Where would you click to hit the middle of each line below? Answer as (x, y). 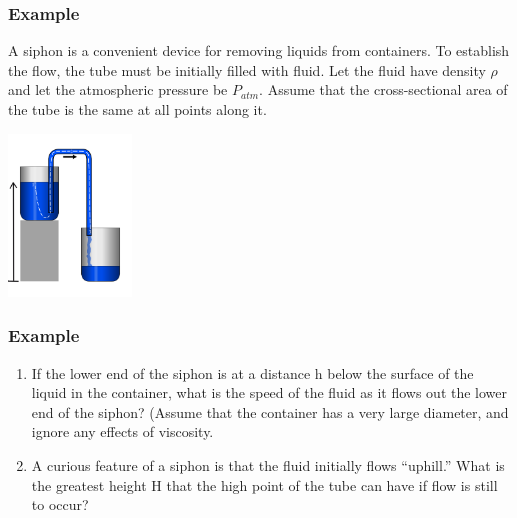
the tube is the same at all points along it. (137, 109)
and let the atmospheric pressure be (118, 89)
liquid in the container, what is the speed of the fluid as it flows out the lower (269, 392)
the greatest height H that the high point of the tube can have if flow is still (264, 484)
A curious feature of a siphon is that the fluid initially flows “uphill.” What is (268, 464)
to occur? (60, 504)
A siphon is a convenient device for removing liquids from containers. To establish (259, 50)
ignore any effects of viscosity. (122, 431)
